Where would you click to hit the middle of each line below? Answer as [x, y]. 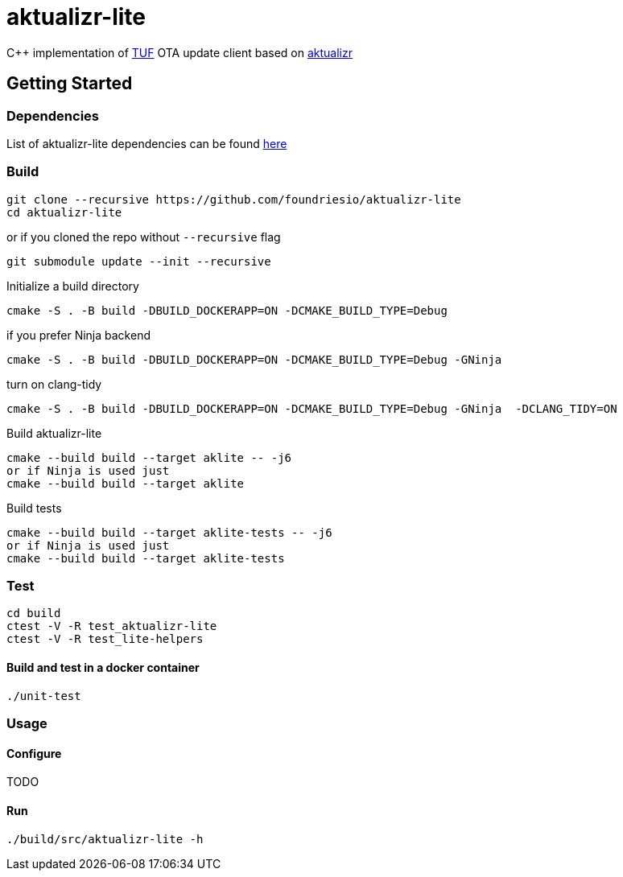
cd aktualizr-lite [64, 212]
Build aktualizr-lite [54, 433]
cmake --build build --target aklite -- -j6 [149, 457]
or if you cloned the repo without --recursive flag [144, 237]
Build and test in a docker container [103, 668]
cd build [34, 613]
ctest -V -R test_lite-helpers [105, 639]
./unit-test [44, 696]
